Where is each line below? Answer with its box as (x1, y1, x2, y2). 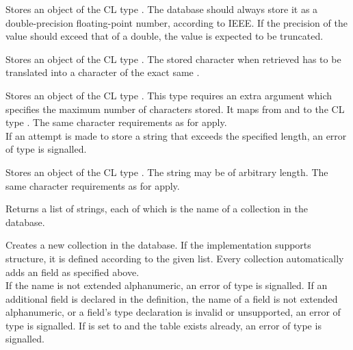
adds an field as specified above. (5, 264, 140, 279)
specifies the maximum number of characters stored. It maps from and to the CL (5, 101, 345, 116)
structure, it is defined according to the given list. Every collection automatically (5, 251, 344, 265)
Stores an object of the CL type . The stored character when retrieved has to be (5, 51, 341, 66)
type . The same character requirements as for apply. (5, 115, 227, 129)
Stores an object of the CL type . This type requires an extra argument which (5, 88, 332, 102)
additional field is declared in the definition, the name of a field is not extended (5, 291, 338, 305)
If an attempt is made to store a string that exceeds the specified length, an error (5, 128, 347, 142)
